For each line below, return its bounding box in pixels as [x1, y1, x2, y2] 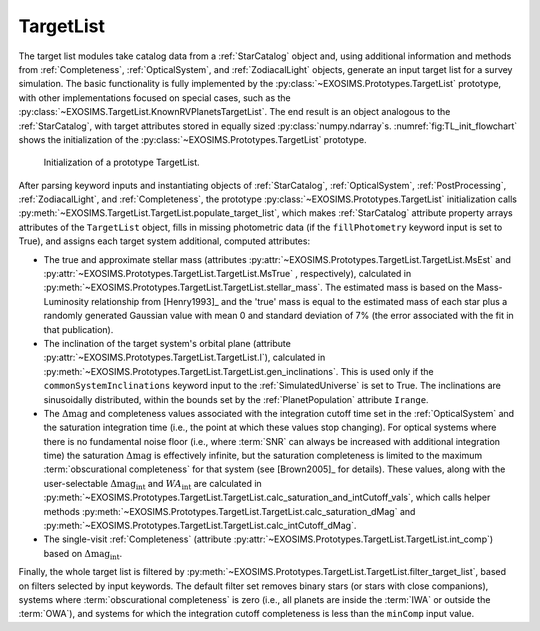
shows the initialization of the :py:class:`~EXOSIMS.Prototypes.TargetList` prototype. [18, 133, 367, 145]
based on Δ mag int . [43, 547, 123, 562]
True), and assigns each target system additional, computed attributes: [18, 235, 310, 247]
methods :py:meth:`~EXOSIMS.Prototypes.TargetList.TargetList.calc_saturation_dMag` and [43, 505, 416, 517]
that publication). [43, 323, 114, 335]
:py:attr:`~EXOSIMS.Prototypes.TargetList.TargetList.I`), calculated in [43, 351, 326, 364]
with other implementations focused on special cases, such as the [18, 91, 292, 104]
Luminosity [43, 295, 90, 307]
